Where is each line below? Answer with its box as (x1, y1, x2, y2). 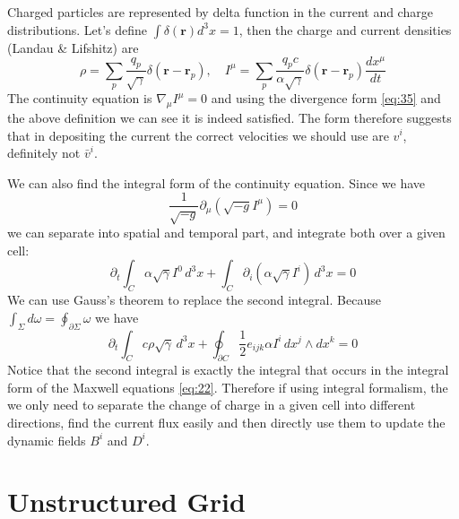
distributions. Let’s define (7, 20, 148, 39)
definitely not (7, 143, 81, 162)
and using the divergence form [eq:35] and (211, 89, 441, 108)
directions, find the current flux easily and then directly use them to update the (7, 413, 446, 432)
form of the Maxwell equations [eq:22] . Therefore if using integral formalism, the (7, 377, 448, 396)
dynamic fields (7, 430, 86, 449)
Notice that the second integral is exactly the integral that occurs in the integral (7, 360, 449, 379)
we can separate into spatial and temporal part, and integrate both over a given (7, 223, 446, 242)
